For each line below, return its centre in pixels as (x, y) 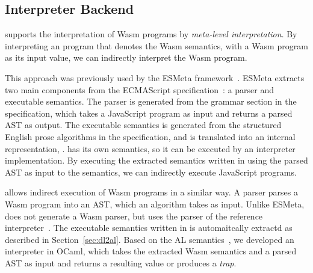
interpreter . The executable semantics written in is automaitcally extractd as (149, 228)
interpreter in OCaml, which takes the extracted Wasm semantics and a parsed (151, 251)
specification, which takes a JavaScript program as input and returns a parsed (149, 113)
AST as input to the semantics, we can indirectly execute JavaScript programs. (151, 172)
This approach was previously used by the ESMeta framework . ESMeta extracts (155, 77)
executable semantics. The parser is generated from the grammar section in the (151, 101)
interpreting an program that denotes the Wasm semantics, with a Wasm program (156, 45)
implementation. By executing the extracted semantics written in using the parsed (156, 160)
